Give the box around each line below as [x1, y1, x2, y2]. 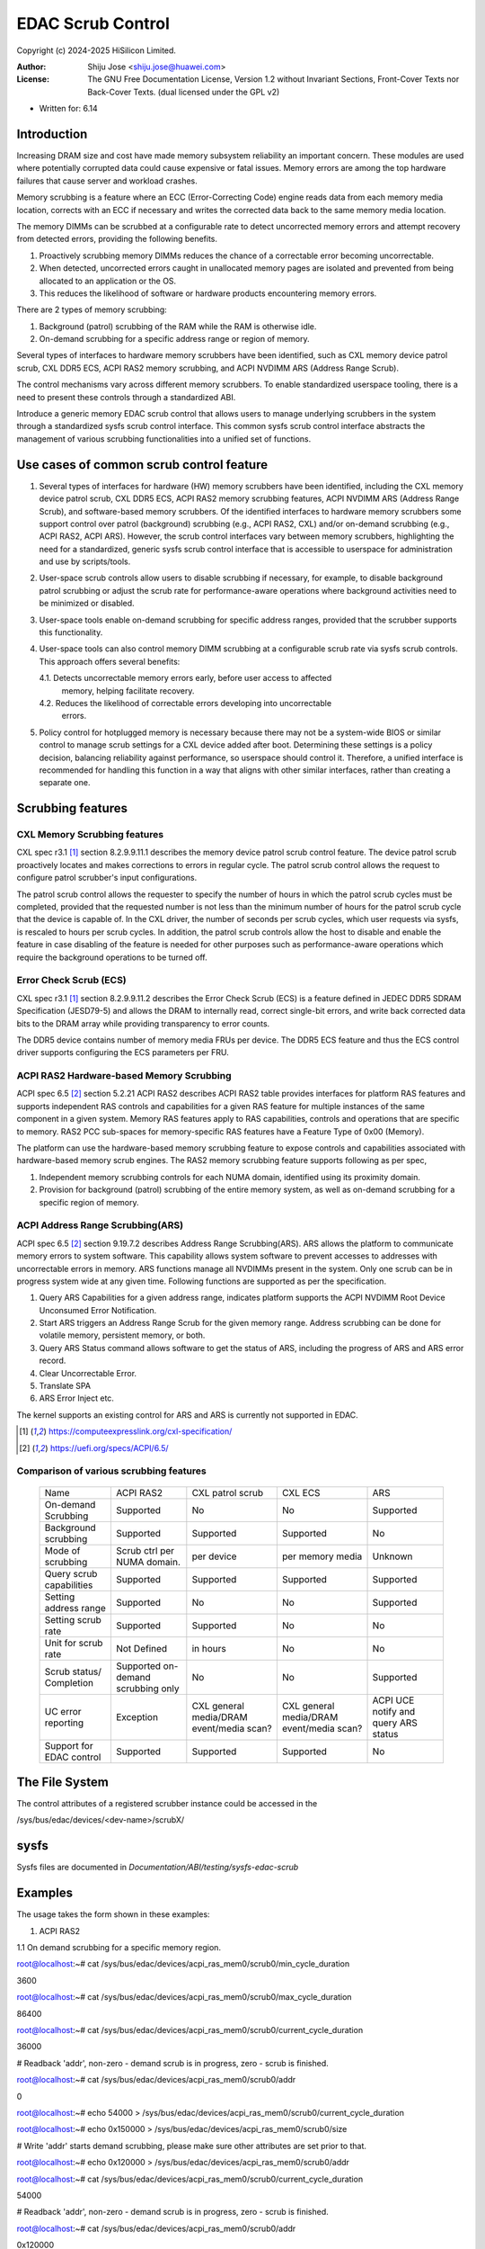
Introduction [16, 126, 88, 141]
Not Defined [115, 1642, 168, 1654]
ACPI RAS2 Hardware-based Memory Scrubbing [16, 1070, 233, 1082]
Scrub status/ [44, 1665, 102, 1678]
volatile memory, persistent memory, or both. [39, 1330, 206, 1340]
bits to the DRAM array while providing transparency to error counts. [16, 1017, 270, 1029]
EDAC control [44, 1751, 101, 1763]
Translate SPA [39, 1381, 92, 1392]
